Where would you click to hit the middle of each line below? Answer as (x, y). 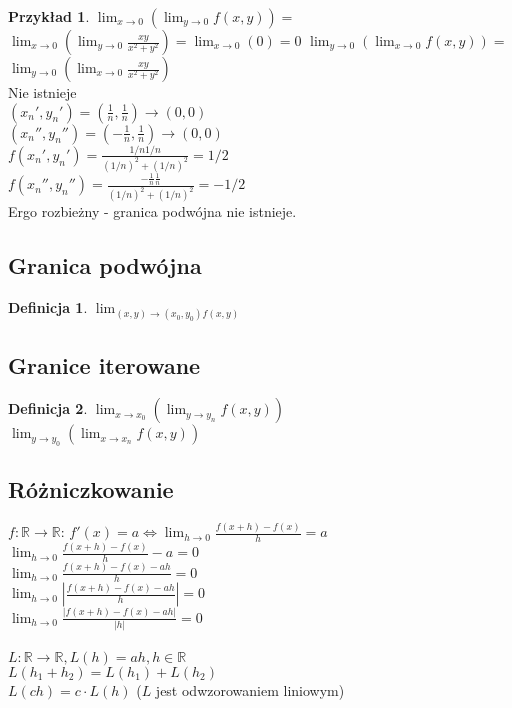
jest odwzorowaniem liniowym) (250, 689)
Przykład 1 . (49, 16)
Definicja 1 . (48, 307)
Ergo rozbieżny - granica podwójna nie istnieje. (152, 211)
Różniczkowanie (91, 489)
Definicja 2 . (48, 408)
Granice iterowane (104, 364)
